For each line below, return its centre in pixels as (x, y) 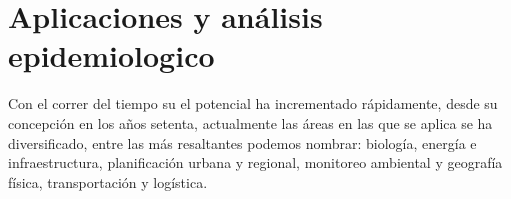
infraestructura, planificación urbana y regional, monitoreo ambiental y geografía (255, 162)
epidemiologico (111, 55)
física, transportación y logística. (108, 181)
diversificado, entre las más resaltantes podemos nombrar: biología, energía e (242, 142)
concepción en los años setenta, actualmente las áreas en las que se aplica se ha (250, 122)
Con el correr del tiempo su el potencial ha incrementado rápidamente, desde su (253, 103)
